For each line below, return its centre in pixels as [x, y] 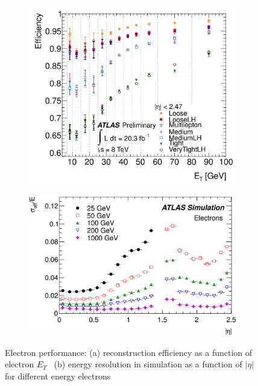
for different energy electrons [58, 375]
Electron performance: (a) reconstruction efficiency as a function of [129, 352]
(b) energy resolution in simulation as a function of [148, 364]
